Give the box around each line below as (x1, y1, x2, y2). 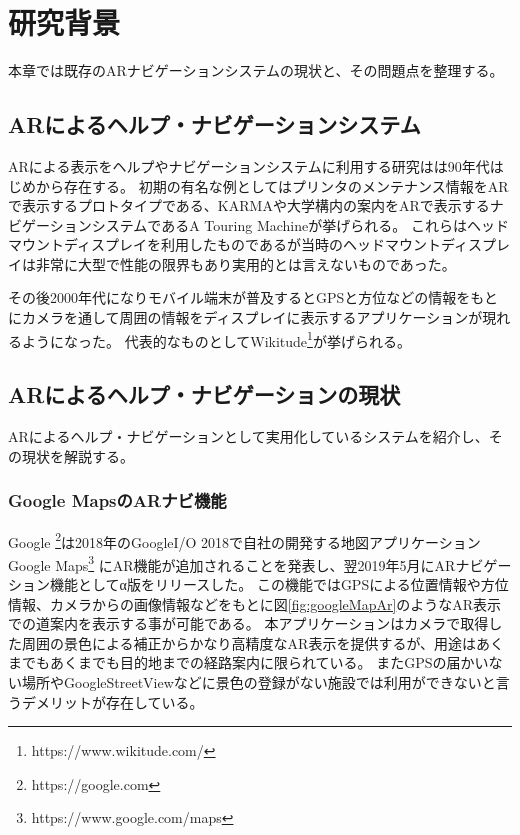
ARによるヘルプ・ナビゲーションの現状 (8, 379, 401, 410)
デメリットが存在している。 (21, 691, 204, 712)
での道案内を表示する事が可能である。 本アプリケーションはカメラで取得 (8, 613, 489, 634)
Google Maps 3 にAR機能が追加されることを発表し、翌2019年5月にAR (8, 551, 456, 575)
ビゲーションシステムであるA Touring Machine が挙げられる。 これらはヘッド (8, 214, 509, 235)
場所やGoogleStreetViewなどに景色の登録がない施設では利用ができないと (21, 672, 496, 692)
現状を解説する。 (21, 445, 134, 466)
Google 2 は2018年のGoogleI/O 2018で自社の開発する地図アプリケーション (8, 528, 481, 552)
